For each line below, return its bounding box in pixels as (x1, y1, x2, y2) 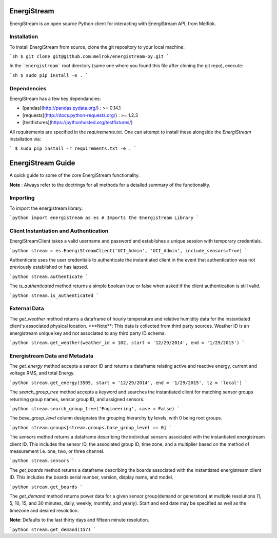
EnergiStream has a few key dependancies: (9, 95, 101, 102)
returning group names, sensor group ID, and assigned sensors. (9, 396, 145, 402)
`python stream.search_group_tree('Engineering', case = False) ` (9, 406, 181, 412)
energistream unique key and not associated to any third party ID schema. (9, 330, 166, 336)
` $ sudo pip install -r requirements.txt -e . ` (9, 146, 137, 151)
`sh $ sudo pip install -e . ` (9, 72, 88, 78)
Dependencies (9, 85, 47, 92)
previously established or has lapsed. (9, 264, 88, 270)
